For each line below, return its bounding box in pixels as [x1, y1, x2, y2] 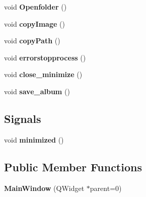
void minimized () [4, 134, 64, 145]
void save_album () [4, 86, 70, 96]
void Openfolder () [4, 2, 67, 12]
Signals [4, 110, 41, 126]
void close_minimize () [4, 69, 83, 80]
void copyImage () [4, 18, 65, 29]
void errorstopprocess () [4, 52, 86, 62]
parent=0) [90, 182, 122, 193]
